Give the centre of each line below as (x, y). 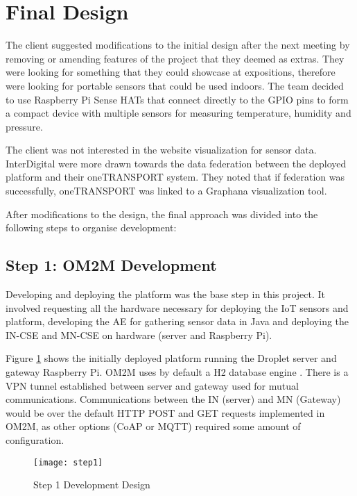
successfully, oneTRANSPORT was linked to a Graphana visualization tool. (166, 191)
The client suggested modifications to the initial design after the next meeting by (178, 45)
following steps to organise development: (91, 228)
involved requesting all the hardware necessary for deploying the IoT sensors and (177, 307)
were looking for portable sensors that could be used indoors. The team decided (175, 85)
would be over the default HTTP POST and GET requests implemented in (165, 412)
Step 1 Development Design (92, 485)
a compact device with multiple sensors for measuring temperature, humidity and (178, 113)
